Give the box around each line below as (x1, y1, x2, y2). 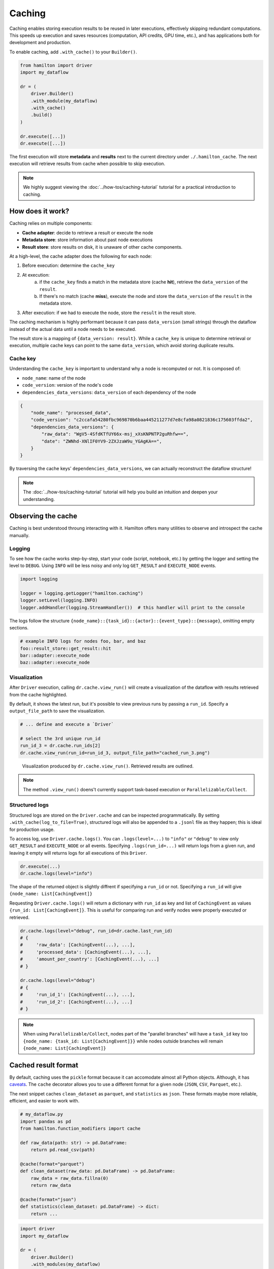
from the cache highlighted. (9, 691, 67, 697)
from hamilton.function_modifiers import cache (20, 1125, 141, 1131)
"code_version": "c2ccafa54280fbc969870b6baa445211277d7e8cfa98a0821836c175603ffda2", (30, 417, 253, 423)
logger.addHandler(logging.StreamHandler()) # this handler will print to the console (20, 605, 245, 610)
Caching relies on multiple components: (9, 220, 92, 226)
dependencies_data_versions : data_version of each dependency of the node (22, 389, 196, 395)
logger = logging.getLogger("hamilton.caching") (20, 590, 144, 596)
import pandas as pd (20, 1118, 71, 1124)
